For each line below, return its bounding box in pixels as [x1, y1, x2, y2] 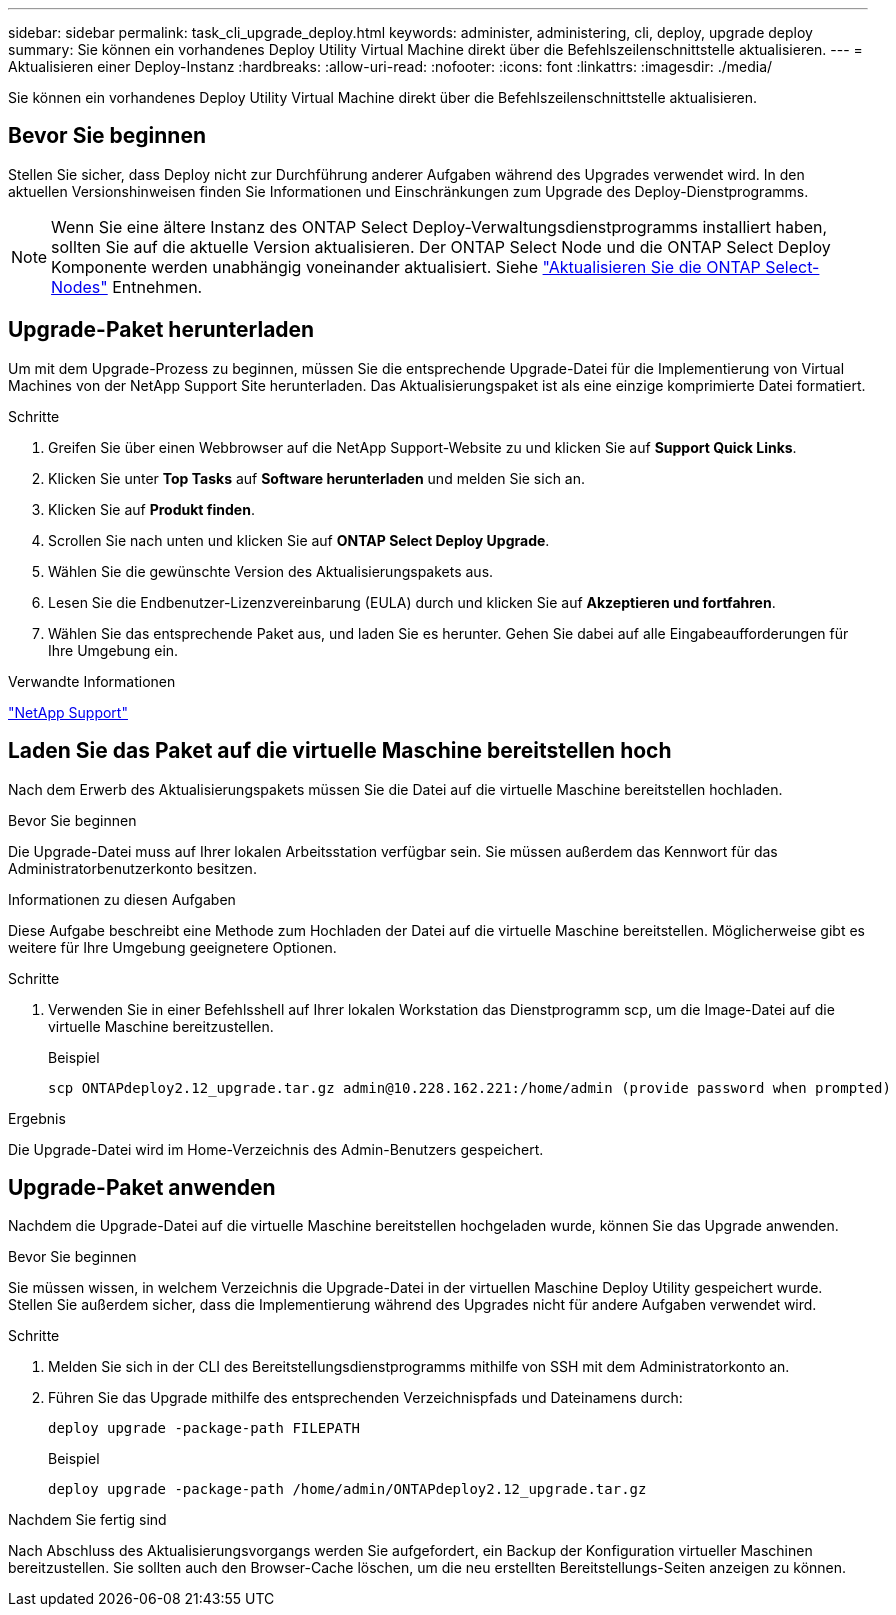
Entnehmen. [112, 276, 203, 297]
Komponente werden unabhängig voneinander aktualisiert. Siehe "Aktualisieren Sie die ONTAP [51, 256, 761, 277]
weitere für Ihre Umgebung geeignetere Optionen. [8, 938, 337, 956]
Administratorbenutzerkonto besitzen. [8, 859, 257, 877]
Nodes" [51, 276, 108, 297]
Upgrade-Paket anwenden [8, 1174, 276, 1200]
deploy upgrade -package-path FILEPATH [48, 1420, 360, 1437]
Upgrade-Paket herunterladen [8, 317, 315, 343]
